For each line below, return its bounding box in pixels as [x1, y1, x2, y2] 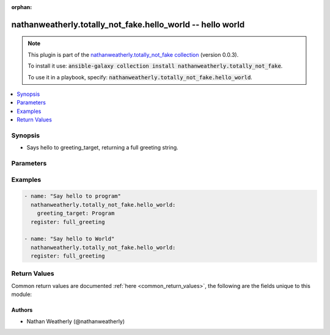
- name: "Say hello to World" [24, 236, 115, 242]
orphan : [11, 4, 32, 10]
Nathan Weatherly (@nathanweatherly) [26, 317, 125, 325]
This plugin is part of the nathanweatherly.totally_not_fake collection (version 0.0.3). [28, 51, 239, 58]
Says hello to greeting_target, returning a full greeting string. [26, 144, 178, 151]
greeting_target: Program [37, 210, 115, 217]
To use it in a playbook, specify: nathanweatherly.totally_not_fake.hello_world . [28, 73, 253, 81]
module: [11, 290, 32, 298]
